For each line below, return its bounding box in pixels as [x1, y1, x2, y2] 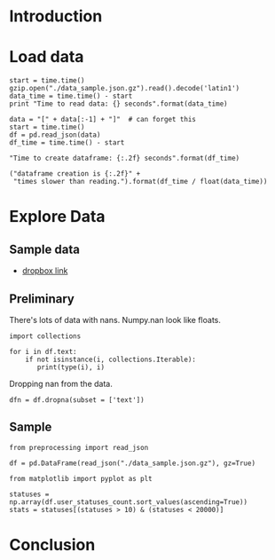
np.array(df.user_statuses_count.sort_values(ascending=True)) [9, 497, 248, 507]
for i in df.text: [9, 347, 77, 356]
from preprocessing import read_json [9, 443, 149, 452]
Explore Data [9, 207, 106, 227]
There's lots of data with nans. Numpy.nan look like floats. [9, 314, 222, 325]
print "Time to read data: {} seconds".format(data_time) [9, 99, 228, 108]
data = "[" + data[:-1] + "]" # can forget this [9, 115, 197, 124]
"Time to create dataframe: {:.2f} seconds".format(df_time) [9, 154, 240, 163]
